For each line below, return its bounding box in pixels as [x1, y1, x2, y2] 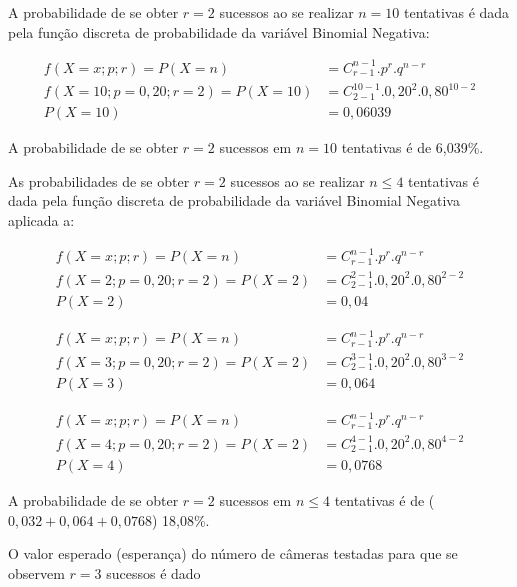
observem [8, 562, 65, 583]
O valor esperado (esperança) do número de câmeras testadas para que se [8, 543, 458, 564]
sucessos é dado [106, 562, 201, 583]
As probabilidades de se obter [8, 170, 190, 191]
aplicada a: [8, 210, 75, 231]
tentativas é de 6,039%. [341, 137, 484, 158]
